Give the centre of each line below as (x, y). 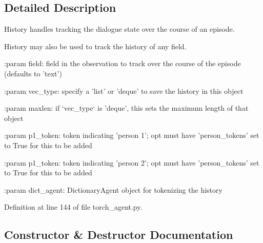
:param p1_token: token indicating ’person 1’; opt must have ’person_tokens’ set (132, 135)
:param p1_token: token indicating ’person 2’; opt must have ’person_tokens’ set (132, 162)
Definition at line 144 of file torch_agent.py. (73, 207)
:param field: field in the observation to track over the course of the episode (123, 63)
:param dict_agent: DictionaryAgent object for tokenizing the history (113, 189)
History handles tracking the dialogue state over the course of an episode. (119, 29)
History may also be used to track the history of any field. (95, 46)
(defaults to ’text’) (33, 73)
